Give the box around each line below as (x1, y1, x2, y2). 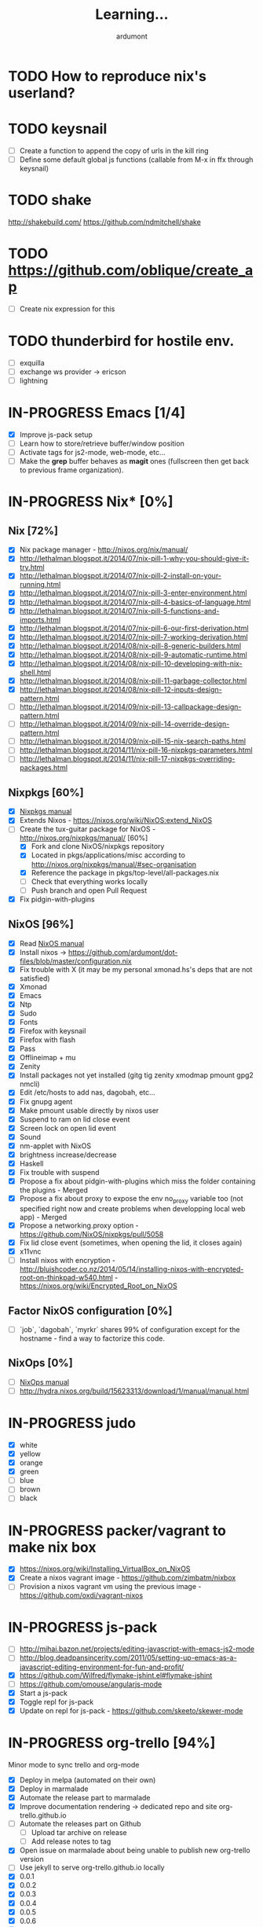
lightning (19, 376, 49, 385)
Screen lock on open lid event (19, 1123, 116, 1132)
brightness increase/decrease (19, 1150, 117, 1159)
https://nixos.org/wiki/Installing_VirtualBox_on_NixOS (19, 1564, 191, 1573)
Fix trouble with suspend (19, 1168, 100, 1176)
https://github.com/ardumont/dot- (68, 947, 178, 956)
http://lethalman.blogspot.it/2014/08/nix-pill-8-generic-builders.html (19, 640, 242, 650)
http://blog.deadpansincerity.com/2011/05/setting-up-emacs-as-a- (19, 1653, 237, 1663)
